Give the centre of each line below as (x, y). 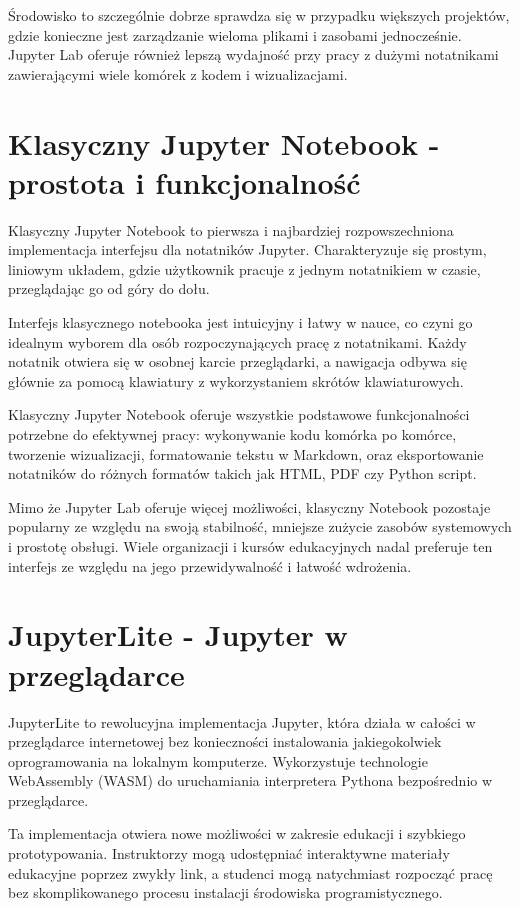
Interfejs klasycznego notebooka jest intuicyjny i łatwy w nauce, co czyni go (240, 322)
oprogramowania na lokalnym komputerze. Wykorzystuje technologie (218, 760)
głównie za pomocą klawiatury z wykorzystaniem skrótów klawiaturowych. (236, 380)
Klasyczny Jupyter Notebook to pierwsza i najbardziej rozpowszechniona (231, 229)
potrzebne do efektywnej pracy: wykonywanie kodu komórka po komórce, (232, 434)
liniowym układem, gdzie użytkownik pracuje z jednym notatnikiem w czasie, (244, 268)
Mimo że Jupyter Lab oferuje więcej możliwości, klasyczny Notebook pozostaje (249, 506)
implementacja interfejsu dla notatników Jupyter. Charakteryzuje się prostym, (247, 249)
